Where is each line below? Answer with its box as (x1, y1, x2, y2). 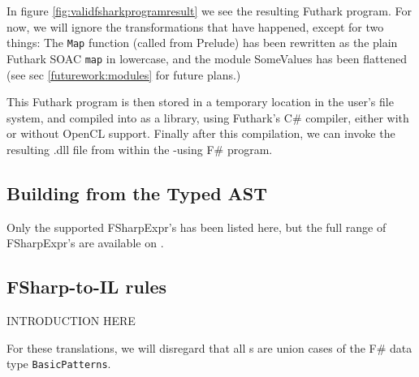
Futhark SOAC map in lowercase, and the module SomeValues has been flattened (6, 49, 407, 66)
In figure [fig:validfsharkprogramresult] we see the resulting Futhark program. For (6, 2, 412, 19)
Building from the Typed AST (6, 180, 268, 205)
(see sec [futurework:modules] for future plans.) (6, 66, 241, 83)
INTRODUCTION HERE (6, 312, 136, 329)
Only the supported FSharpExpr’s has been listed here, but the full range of (6, 218, 387, 235)
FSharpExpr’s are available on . (6, 234, 164, 251)
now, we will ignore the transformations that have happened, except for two (6, 18, 384, 35)
